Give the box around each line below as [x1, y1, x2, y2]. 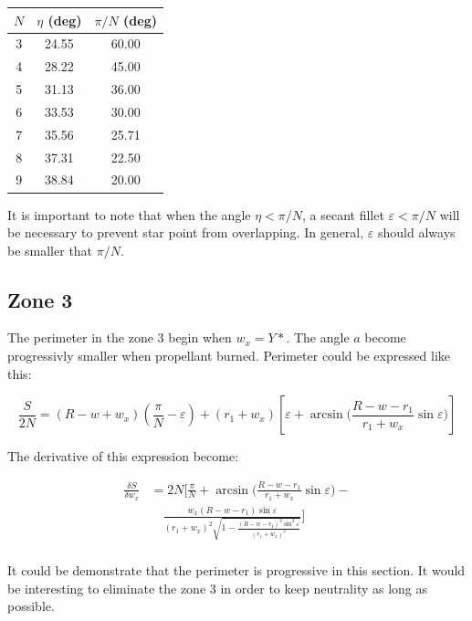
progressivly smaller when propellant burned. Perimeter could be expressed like [7, 346, 451, 365]
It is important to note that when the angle [7, 205, 251, 224]
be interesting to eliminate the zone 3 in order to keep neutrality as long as [7, 578, 428, 597]
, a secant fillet [302, 205, 384, 224]
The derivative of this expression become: [7, 447, 239, 466]
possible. [7, 596, 55, 616]
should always [378, 223, 456, 242]
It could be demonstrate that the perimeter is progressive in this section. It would [7, 560, 466, 579]
